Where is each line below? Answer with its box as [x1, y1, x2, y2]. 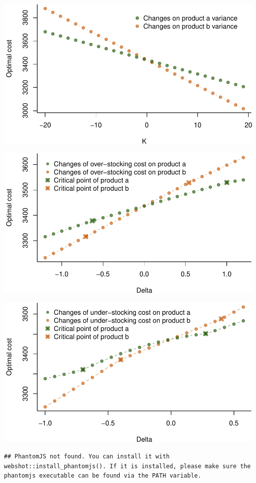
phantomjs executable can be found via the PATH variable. [4, 472, 201, 480]
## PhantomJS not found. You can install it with [4, 453, 170, 460]
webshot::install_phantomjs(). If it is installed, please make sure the [4, 462, 251, 470]
